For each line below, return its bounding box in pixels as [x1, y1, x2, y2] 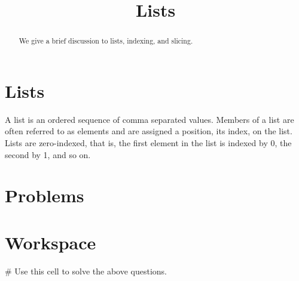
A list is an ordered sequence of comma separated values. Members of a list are [5, 113, 294, 125]
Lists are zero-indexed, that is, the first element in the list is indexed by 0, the [5, 136, 292, 149]
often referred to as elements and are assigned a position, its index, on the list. [5, 125, 292, 137]
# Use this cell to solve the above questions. [5, 264, 167, 277]
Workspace [5, 230, 96, 254]
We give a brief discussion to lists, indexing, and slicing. [19, 36, 193, 46]
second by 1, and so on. [5, 148, 91, 160]
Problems [5, 183, 84, 208]
